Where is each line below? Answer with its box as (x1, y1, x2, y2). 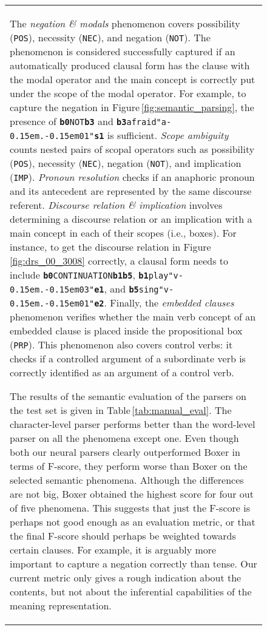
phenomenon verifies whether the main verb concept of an (10, 310, 256, 323)
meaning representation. (10, 598, 112, 612)
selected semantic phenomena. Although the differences (10, 473, 244, 487)
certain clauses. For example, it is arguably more (10, 543, 217, 557)
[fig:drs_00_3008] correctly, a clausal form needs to (10, 254, 229, 268)
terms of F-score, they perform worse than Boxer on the (10, 459, 248, 473)
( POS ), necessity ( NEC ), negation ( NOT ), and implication (10, 156, 242, 170)
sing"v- (138, 285, 174, 294)
